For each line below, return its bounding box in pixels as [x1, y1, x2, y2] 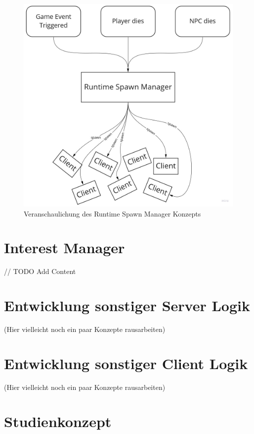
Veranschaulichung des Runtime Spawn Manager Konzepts [24, 208, 201, 218]
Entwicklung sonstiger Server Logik [4, 295, 250, 316]
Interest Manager [4, 237, 125, 258]
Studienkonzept [4, 411, 112, 431]
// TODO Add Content [4, 266, 76, 276]
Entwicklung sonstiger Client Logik [4, 353, 248, 373]
